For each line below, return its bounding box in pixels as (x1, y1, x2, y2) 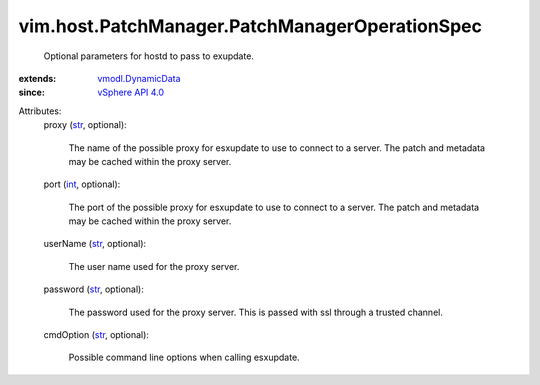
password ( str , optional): (43, 283, 144, 295)
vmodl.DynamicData (97, 72, 181, 84)
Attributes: (18, 105, 62, 117)
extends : (18, 72, 57, 84)
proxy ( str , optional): (43, 119, 127, 131)
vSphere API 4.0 (97, 86, 165, 99)
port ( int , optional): (43, 178, 121, 190)
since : (18, 86, 45, 99)
